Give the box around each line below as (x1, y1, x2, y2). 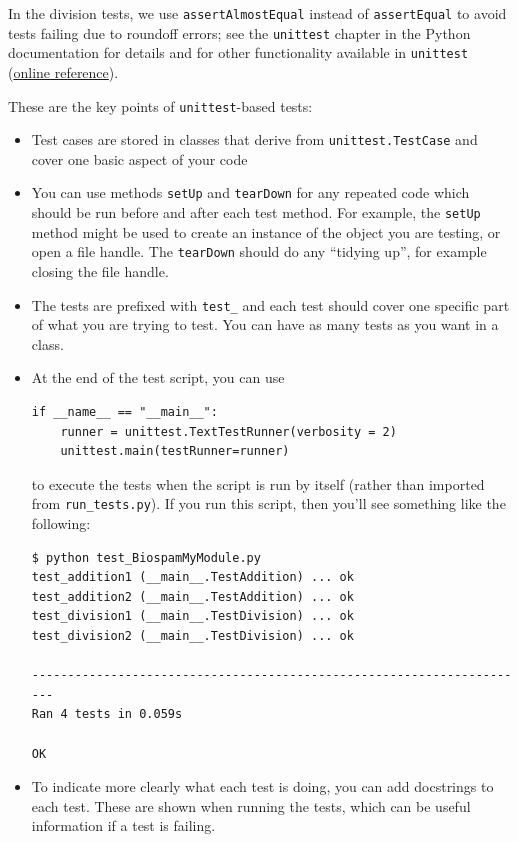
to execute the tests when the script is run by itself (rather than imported (31, 473, 485, 494)
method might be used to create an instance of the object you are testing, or (31, 221, 501, 242)
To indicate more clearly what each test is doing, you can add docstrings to (31, 776, 494, 797)
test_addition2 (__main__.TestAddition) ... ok (31, 589, 354, 604)
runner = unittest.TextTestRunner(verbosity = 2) (60, 424, 397, 439)
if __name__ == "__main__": (31, 405, 218, 420)
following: (31, 513, 91, 534)
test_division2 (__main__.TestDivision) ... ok (31, 629, 354, 644)
